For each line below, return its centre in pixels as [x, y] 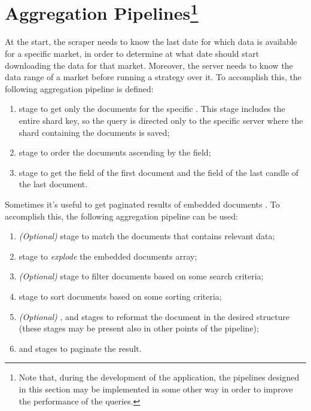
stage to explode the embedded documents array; [108, 256]
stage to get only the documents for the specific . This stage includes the [152, 109]
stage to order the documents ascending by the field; [115, 152]
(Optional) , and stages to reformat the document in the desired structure [154, 316]
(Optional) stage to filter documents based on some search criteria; [141, 276]
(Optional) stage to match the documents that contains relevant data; [147, 236]
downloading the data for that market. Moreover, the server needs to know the [149, 65]
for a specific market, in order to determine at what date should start [132, 54]
